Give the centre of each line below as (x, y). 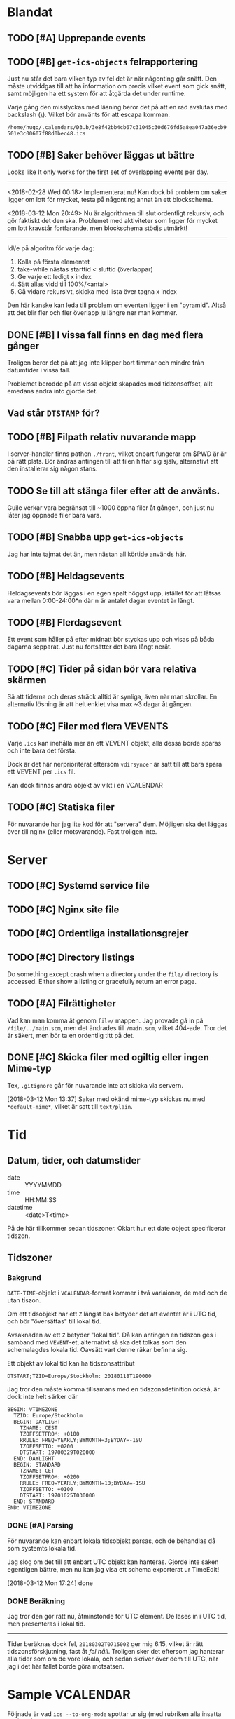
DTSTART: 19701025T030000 (58, 1496)
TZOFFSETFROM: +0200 (50, 1477)
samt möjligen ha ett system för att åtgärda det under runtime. (97, 94)
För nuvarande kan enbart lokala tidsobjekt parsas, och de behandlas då (111, 1541)
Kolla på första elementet (54, 262)
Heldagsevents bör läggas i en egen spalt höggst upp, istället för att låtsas (114, 593)
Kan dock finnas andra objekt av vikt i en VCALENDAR (85, 786)
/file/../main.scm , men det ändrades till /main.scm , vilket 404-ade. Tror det (117, 1027)
